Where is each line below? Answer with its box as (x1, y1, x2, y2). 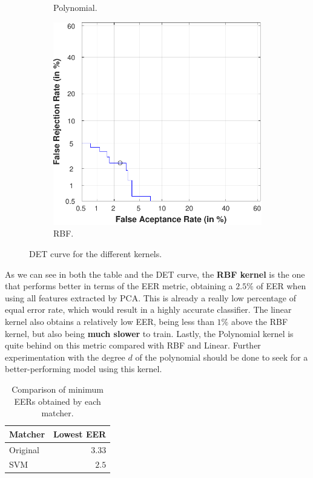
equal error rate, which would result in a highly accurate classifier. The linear (5, 303, 292, 316)
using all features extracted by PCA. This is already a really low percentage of (5, 291, 296, 304)
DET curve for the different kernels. (29, 247, 162, 260)
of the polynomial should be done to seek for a (135, 350, 308, 363)
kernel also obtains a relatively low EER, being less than (5, 315, 214, 327)
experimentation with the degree (5, 350, 125, 363)
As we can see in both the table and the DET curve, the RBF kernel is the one (5, 267, 305, 280)
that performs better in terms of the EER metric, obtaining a (5, 280, 233, 292)
